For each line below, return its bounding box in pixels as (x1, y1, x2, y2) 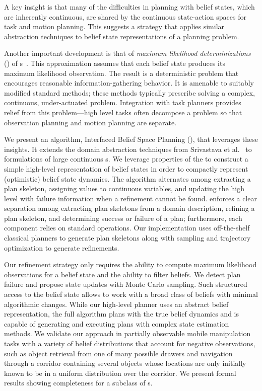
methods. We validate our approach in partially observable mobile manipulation (4, 328, 251, 339)
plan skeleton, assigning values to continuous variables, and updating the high (4, 183, 244, 194)
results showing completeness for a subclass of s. (4, 377, 153, 388)
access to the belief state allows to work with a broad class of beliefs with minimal (4, 289, 258, 299)
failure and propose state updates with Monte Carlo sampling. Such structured (4, 279, 247, 289)
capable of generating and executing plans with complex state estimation (4, 318, 229, 329)
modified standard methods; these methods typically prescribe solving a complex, (4, 87, 255, 98)
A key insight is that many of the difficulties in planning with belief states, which (4, 2, 255, 12)
